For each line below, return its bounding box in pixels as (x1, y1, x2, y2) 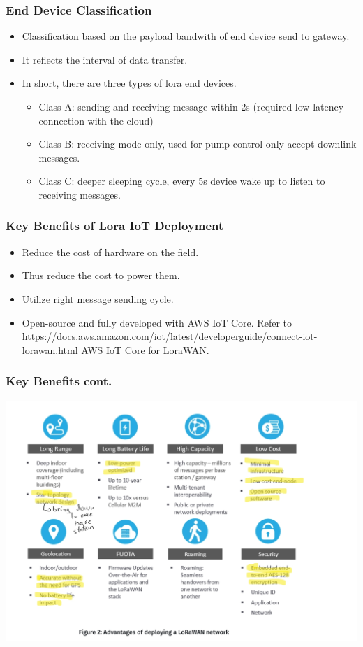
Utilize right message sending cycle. (22, 291, 174, 306)
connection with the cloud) (38, 113, 154, 127)
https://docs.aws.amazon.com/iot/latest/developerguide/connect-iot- (22, 329, 318, 343)
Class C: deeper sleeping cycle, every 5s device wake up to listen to (38, 173, 325, 188)
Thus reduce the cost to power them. (22, 268, 180, 283)
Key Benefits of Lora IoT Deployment (6, 217, 224, 234)
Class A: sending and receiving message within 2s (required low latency (38, 99, 344, 113)
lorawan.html (22, 342, 78, 357)
